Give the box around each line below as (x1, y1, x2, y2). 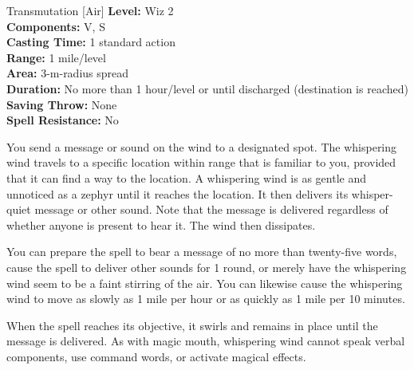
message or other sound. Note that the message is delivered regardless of (34, 201, 388, 218)
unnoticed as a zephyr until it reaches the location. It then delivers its (6, 185, 349, 202)
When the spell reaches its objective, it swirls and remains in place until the (6, 317, 378, 333)
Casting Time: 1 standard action (6, 33, 175, 50)
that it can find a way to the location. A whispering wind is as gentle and (6, 169, 366, 186)
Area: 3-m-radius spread (6, 65, 129, 81)
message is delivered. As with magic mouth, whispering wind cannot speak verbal (6, 333, 405, 349)
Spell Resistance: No (6, 112, 119, 128)
